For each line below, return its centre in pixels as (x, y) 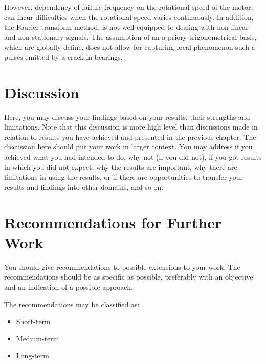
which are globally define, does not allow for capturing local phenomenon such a (130, 47)
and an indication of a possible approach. (69, 286)
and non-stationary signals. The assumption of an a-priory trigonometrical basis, (130, 37)
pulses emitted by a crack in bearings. (63, 57)
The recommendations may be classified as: (72, 304)
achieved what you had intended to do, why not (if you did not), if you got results (133, 157)
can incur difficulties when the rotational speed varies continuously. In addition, (129, 17)
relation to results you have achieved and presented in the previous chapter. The (130, 136)
